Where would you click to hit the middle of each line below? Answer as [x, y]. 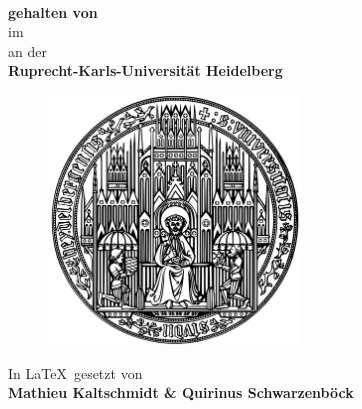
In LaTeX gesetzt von [75, 372]
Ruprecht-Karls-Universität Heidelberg [145, 70]
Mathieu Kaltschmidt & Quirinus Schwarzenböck [181, 392]
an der [27, 50]
